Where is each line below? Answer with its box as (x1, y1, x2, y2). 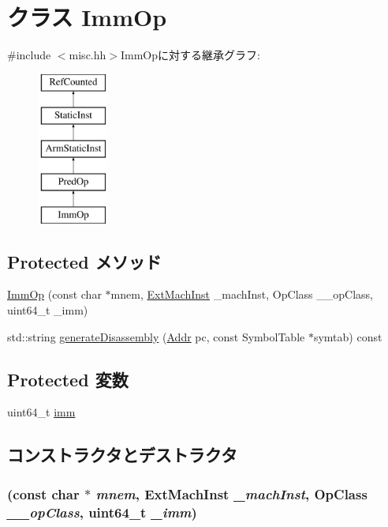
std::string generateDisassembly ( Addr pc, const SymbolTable (7, 328, 305, 344)
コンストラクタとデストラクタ (7, 442, 237, 467)
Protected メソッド (7, 249, 162, 273)
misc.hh (69, 47, 106, 63)
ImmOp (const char (7, 286, 102, 303)
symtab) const (313, 328, 382, 344)
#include (7, 47, 51, 63)
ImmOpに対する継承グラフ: (120, 47, 260, 63)
